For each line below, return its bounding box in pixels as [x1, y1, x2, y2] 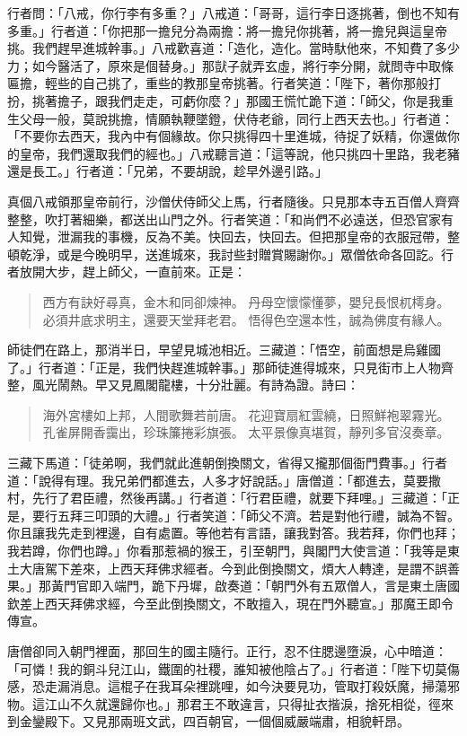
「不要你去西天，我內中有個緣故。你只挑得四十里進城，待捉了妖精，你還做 [7, 127, 447, 145]
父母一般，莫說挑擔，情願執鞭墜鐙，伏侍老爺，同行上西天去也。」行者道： [19, 109, 454, 127]
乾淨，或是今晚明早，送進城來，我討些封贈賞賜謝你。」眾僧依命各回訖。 [19, 244, 441, 263]
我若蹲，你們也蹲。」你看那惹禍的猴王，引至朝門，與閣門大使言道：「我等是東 [7, 541, 460, 560]
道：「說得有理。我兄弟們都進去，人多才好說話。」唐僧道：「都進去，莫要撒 [7, 470, 441, 489]
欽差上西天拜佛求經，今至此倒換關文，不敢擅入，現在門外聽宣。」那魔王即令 [7, 593, 454, 612]
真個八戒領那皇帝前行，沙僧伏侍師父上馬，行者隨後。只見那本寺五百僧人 [7, 191, 435, 210]
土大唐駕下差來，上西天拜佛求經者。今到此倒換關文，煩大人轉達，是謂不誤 [7, 558, 447, 577]
